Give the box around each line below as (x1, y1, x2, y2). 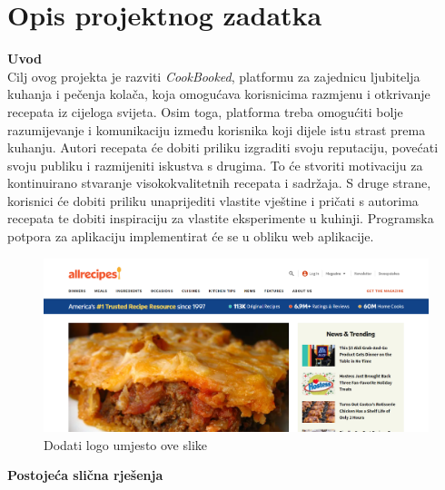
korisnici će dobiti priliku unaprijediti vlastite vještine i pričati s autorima (7, 191, 419, 210)
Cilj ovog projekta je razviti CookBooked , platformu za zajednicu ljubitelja (7, 66, 420, 85)
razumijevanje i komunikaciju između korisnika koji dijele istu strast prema (7, 120, 426, 139)
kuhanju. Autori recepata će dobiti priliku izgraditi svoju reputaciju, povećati (7, 138, 439, 157)
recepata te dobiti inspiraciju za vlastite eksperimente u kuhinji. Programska (7, 209, 434, 228)
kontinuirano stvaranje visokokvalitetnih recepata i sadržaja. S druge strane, (7, 173, 431, 192)
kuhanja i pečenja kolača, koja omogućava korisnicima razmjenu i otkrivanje (7, 84, 430, 103)
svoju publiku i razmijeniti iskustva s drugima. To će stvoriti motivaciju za (7, 155, 423, 174)
